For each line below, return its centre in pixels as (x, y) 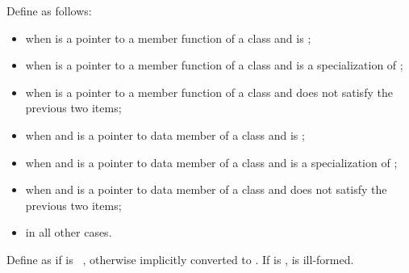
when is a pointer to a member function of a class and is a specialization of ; (214, 65)
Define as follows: (49, 10)
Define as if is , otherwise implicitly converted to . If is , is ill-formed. (180, 259)
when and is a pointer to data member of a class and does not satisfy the (206, 189)
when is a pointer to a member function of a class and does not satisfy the (209, 92)
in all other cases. (69, 232)
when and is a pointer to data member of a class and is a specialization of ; (211, 162)
